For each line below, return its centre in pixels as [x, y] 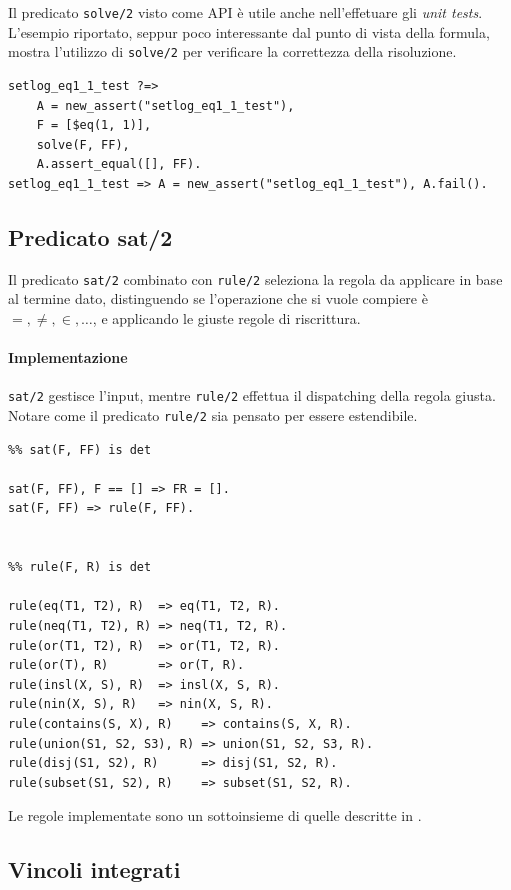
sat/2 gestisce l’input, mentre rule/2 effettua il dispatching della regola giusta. [252, 395]
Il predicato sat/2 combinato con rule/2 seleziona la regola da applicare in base [255, 278]
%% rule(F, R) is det [80, 567]
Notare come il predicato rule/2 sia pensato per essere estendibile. [213, 414]
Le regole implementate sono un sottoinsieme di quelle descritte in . [215, 815]
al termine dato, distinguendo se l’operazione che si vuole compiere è [218, 298]
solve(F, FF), [83, 144]
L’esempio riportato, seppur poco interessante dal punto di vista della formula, [249, 31]
